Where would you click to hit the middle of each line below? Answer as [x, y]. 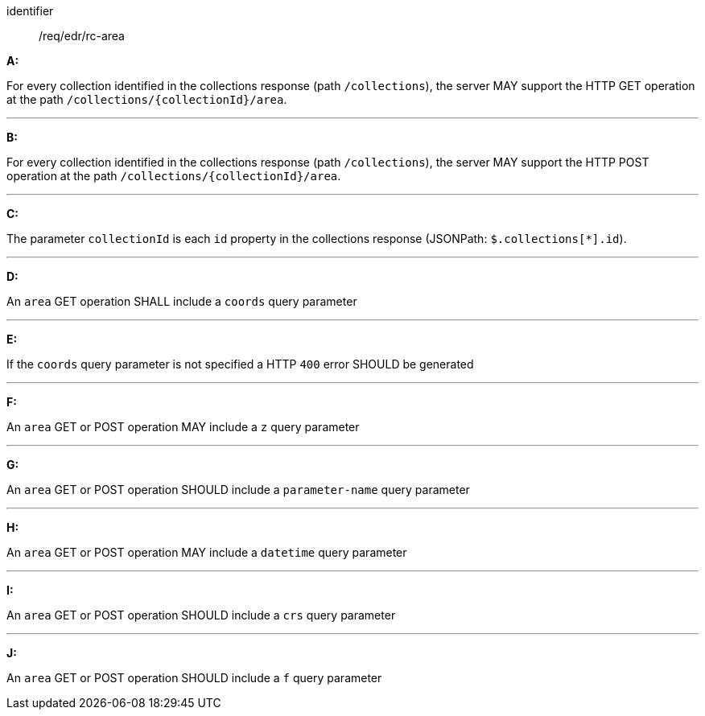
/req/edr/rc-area [82, 36]
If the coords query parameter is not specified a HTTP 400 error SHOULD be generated [240, 364]
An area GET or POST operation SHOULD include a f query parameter [194, 678]
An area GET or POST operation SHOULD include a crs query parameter [201, 615]
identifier [30, 11]
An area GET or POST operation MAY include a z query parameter [183, 427]
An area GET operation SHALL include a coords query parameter [182, 301]
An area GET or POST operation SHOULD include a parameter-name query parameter [238, 490]
